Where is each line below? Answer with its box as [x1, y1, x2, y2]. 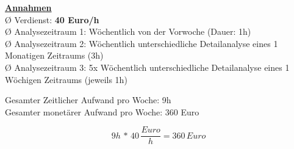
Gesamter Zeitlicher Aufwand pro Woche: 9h [5, 93, 171, 106]
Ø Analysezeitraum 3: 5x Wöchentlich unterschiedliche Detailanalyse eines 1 [5, 60, 290, 73]
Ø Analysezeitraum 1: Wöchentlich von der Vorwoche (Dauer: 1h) [5, 25, 251, 38]
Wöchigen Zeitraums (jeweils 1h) [5, 73, 127, 85]
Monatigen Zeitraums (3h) [5, 49, 104, 62]
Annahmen [5, 1, 52, 13]
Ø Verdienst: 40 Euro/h [5, 13, 99, 26]
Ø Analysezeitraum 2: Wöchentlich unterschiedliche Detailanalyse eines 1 [5, 37, 278, 49]
